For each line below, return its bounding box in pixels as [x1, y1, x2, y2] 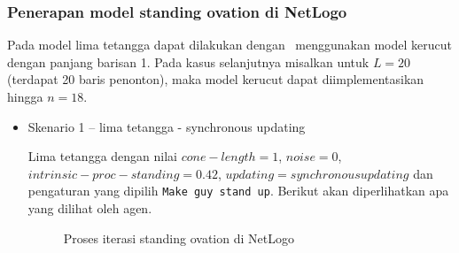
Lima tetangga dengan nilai [27, 147, 178, 165]
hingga [7, 88, 43, 105]
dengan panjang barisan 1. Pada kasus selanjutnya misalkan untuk [7, 52, 370, 71]
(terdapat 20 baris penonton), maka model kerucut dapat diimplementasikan [7, 70, 424, 88]
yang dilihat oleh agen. [27, 199, 152, 218]
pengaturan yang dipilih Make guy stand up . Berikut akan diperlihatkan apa [27, 181, 449, 200]
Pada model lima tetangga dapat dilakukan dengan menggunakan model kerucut [7, 35, 452, 54]
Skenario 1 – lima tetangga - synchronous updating [27, 117, 306, 135]
